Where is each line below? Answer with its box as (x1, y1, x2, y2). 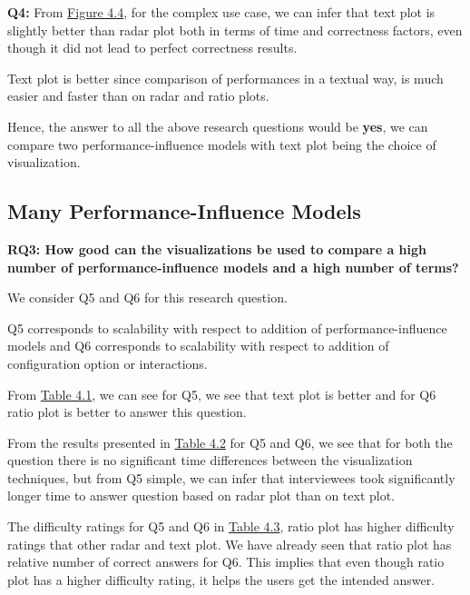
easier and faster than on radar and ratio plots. (7, 86, 269, 105)
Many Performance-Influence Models (7, 197, 361, 225)
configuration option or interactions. (7, 353, 208, 372)
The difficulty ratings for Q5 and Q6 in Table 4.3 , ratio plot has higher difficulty (7, 517, 455, 536)
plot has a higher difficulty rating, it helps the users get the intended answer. (7, 570, 436, 589)
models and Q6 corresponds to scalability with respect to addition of (7, 336, 389, 355)
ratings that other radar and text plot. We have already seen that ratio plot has (7, 534, 452, 553)
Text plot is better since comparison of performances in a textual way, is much (7, 68, 444, 87)
